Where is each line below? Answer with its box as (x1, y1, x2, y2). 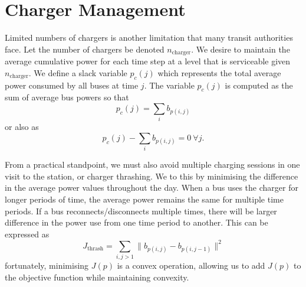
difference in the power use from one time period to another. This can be (5, 216, 268, 229)
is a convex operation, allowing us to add (117, 259, 265, 272)
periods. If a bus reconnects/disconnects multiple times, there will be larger (5, 204, 277, 217)
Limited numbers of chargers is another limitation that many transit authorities (5, 31, 293, 44)
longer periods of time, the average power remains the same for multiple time (5, 193, 284, 205)
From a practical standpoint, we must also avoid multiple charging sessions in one (5, 158, 300, 171)
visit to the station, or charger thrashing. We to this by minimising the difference (5, 169, 298, 182)
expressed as (5, 227, 50, 240)
